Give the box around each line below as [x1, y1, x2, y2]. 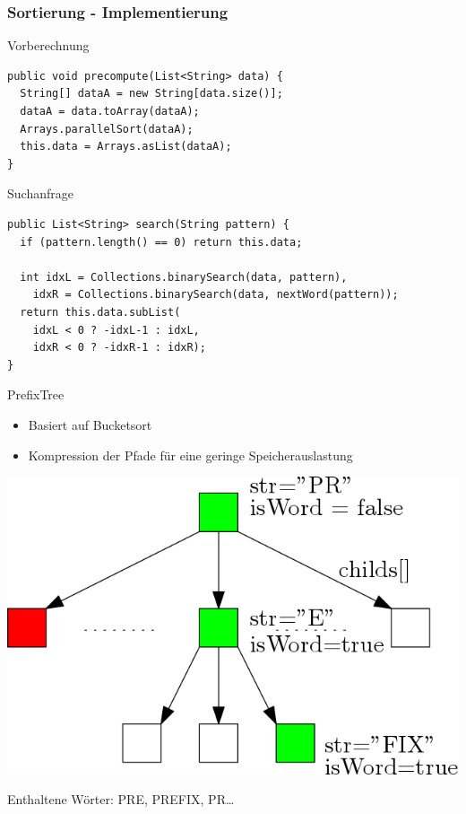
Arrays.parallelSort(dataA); [20, 122, 194, 136]
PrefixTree [7, 385, 65, 404]
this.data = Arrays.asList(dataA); [20, 140, 232, 153]
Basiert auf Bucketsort [28, 415, 152, 433]
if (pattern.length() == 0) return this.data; [20, 235, 303, 249]
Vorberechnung [7, 36, 90, 55]
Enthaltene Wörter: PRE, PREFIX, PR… [7, 790, 235, 809]
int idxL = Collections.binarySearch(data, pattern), [20, 270, 348, 284]
